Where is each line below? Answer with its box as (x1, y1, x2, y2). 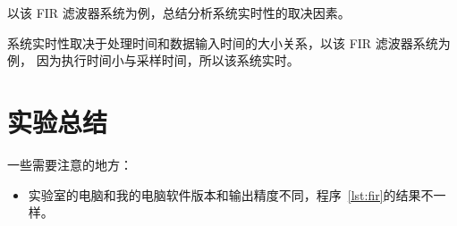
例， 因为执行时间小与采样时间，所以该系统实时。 (7, 51, 300, 70)
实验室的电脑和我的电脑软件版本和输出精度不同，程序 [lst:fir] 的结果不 (28, 185, 434, 204)
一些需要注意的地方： (7, 155, 132, 173)
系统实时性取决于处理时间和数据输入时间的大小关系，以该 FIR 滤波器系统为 (7, 33, 451, 52)
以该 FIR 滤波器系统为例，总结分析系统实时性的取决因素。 (7, 4, 351, 21)
